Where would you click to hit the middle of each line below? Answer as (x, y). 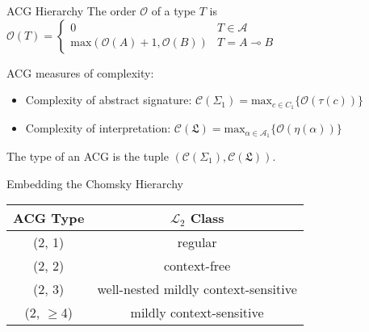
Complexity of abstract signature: (109, 100)
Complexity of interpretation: (98, 128)
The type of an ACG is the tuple (88, 155)
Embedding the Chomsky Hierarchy (95, 183)
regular (197, 242)
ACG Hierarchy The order (71, 11)
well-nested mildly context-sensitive (197, 289)
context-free (197, 266)
